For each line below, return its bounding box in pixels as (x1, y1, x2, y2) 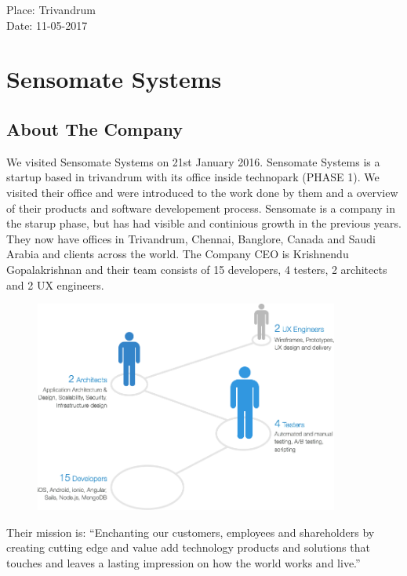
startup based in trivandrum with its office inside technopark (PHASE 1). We (6, 169, 380, 185)
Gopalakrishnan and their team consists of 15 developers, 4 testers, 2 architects (6, 261, 387, 277)
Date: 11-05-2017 (6, 16, 88, 33)
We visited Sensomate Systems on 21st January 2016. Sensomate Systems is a (6, 153, 380, 170)
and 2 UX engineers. (6, 276, 104, 293)
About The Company (6, 116, 183, 140)
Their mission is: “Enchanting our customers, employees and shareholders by (6, 523, 375, 540)
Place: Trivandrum (6, 2, 96, 17)
